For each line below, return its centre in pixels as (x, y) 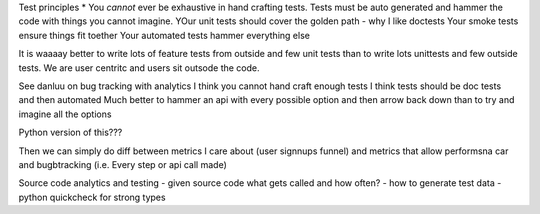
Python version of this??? (70, 132)
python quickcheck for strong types (92, 197)
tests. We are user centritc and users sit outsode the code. (139, 67)
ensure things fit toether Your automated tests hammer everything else (164, 35)
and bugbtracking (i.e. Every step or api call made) (122, 164)
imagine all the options (65, 114)
